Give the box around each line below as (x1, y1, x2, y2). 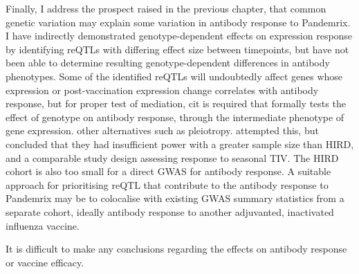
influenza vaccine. (6, 218, 80, 232)
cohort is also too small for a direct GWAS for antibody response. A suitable (6, 164, 331, 179)
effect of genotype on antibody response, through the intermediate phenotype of (6, 109, 344, 124)
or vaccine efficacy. (6, 255, 84, 269)
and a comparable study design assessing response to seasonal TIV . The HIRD (6, 150, 339, 165)
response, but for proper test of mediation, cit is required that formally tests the (6, 96, 346, 111)
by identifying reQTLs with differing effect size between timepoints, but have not (6, 42, 349, 56)
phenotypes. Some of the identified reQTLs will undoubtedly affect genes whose (6, 68, 343, 83)
